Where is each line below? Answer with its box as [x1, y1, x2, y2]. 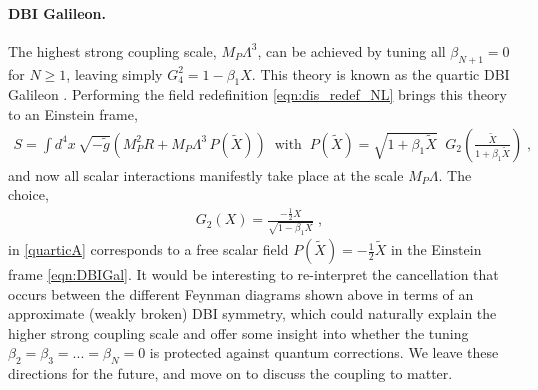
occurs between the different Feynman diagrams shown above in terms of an [8, 283, 474, 304]
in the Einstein [390, 239, 482, 260]
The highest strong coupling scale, [8, 40, 217, 61]
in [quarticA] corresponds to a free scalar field [8, 239, 289, 260]
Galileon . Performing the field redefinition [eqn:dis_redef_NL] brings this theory [8, 84, 507, 105]
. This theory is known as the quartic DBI [251, 63, 510, 84]
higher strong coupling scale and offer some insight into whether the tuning [8, 322, 469, 343]
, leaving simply [66, 63, 163, 84]
